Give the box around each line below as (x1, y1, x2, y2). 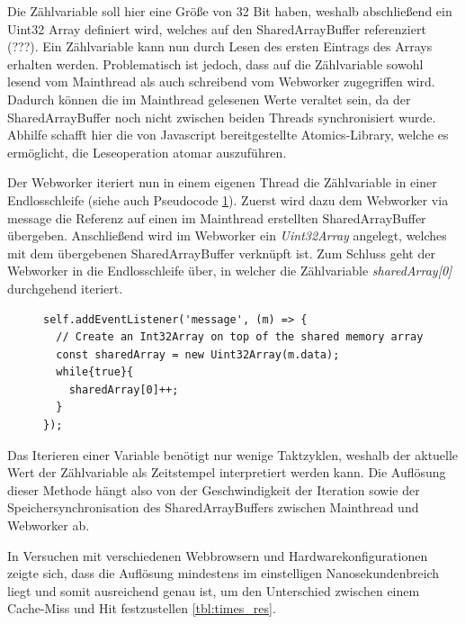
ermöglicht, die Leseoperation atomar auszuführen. (7, 142, 287, 161)
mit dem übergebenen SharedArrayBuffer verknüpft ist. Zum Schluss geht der (7, 243, 435, 262)
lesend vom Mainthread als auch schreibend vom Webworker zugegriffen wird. (7, 72, 435, 91)
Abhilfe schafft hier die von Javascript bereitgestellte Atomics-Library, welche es (7, 125, 449, 144)
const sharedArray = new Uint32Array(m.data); (56, 348, 340, 361)
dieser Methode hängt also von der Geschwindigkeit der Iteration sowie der (7, 480, 420, 499)
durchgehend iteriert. (7, 278, 123, 297)
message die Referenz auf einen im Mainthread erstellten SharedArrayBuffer (7, 208, 426, 227)
